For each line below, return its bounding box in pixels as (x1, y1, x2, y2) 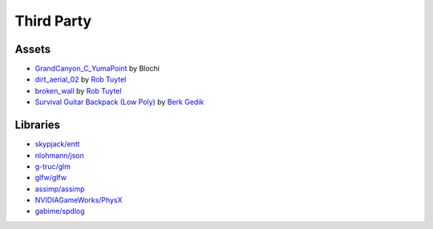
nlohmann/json (34, 151, 84, 160)
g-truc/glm (34, 161, 71, 171)
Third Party (14, 12, 92, 30)
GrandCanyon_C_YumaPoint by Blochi (34, 64, 160, 74)
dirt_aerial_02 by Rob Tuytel (34, 74, 127, 84)
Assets (14, 42, 51, 56)
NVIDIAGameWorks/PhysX (34, 195, 123, 205)
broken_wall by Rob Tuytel (34, 86, 122, 95)
